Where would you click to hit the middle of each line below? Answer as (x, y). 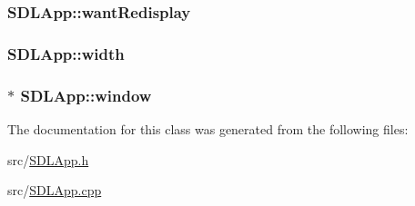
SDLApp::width (66, 53)
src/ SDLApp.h (48, 159)
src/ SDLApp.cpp (55, 190)
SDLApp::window (86, 95)
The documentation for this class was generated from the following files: (208, 128)
